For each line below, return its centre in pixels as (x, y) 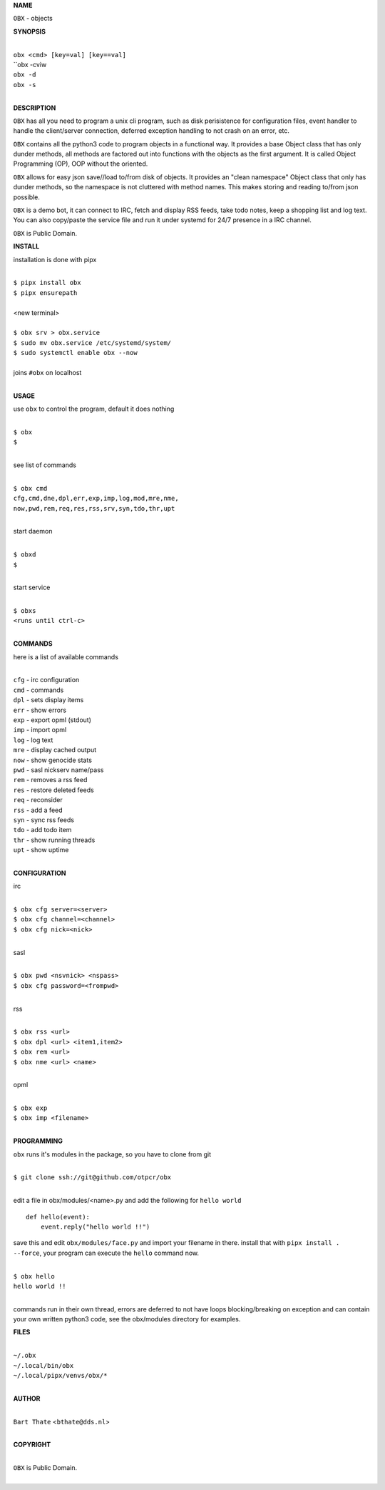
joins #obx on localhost (47, 372)
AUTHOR (27, 1398)
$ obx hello (34, 1276)
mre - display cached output (55, 750)
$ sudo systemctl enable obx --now (76, 353)
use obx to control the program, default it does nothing (94, 409)
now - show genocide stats (53, 760)
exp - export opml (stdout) (52, 720)
